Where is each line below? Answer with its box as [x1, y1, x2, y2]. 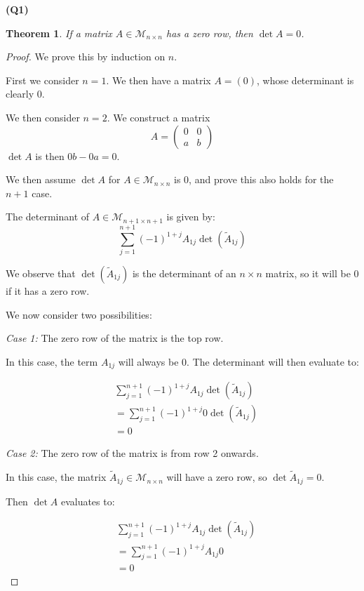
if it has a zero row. [6, 283, 90, 298]
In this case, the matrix [6, 470, 107, 484]
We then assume [6, 172, 76, 187]
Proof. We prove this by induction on [6, 49, 166, 64]
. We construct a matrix [107, 109, 210, 124]
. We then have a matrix [106, 72, 211, 87]
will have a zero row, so [166, 470, 267, 484]
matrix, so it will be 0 [265, 265, 359, 280]
